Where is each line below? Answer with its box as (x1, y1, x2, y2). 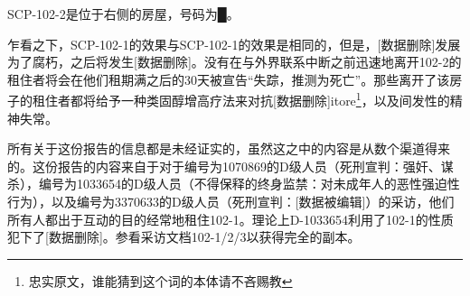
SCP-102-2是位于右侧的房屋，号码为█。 (7, 5, 240, 23)
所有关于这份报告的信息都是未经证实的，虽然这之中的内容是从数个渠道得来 (7, 139, 450, 158)
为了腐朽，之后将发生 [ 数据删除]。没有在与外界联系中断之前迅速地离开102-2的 (7, 52, 462, 71)
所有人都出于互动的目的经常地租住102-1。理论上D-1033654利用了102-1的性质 (7, 209, 454, 228)
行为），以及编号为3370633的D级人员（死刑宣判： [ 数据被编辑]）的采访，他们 (7, 192, 455, 210)
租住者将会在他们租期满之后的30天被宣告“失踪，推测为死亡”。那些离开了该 (7, 69, 450, 88)
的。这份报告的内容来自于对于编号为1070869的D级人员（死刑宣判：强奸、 (7, 156, 441, 175)
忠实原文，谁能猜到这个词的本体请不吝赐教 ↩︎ (28, 271, 293, 290)
